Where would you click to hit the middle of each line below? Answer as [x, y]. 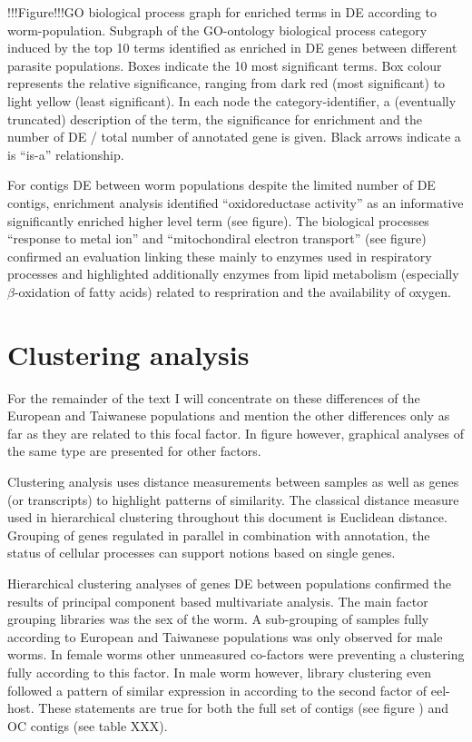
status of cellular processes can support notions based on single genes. [202, 553]
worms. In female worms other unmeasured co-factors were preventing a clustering [236, 654]
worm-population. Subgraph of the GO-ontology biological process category [217, 30]
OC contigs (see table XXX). [88, 725]
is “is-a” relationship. [66, 154]
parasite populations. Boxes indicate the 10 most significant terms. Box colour [225, 65]
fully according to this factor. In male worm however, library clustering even [220, 672]
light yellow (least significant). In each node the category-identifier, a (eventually [232, 100]
